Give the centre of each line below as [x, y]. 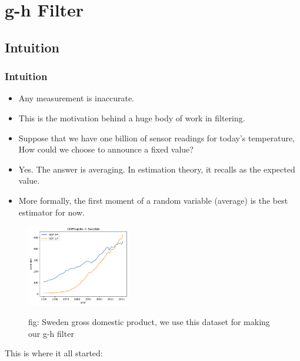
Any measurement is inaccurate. [76, 98]
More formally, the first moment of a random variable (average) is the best [153, 200]
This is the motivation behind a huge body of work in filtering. [132, 117]
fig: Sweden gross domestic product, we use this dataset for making [149, 322]
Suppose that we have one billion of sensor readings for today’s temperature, [157, 138]
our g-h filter [51, 333]
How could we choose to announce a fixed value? [106, 149]
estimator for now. [51, 212]
